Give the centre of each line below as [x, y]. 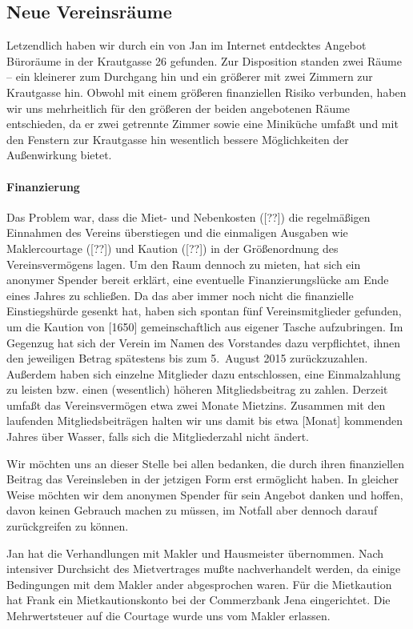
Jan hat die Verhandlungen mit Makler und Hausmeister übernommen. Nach [195, 553]
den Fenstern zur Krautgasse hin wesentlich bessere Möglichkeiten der [178, 139]
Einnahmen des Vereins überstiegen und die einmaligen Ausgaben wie [177, 232]
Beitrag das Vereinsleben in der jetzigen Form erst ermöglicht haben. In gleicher [203, 479]
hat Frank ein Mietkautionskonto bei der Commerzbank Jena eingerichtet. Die [198, 600]
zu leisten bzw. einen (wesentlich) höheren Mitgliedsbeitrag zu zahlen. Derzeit [197, 389]
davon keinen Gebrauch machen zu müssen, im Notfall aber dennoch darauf [192, 510]
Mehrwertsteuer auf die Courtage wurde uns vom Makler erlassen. [168, 615]
